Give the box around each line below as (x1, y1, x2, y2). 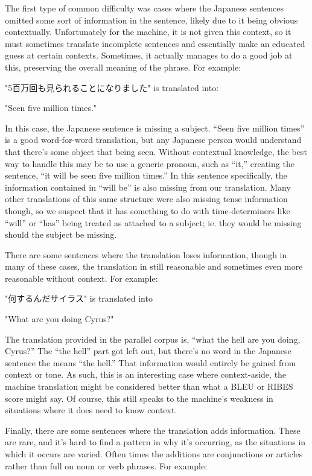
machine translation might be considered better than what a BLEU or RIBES (5, 380, 293, 393)
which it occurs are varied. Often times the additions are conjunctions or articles (5, 448, 303, 460)
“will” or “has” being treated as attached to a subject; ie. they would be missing (5, 216, 302, 229)
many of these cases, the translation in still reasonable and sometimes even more (5, 260, 303, 273)
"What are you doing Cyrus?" (5, 313, 114, 325)
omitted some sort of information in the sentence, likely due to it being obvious (5, 13, 298, 26)
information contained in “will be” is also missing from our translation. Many (5, 180, 291, 193)
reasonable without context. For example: (5, 271, 158, 284)
